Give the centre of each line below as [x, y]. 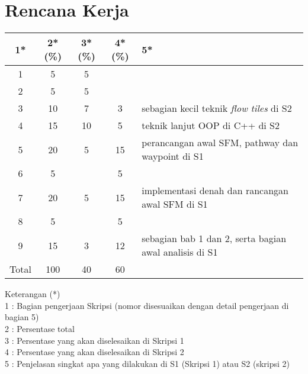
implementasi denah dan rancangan [215, 191]
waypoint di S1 [173, 156]
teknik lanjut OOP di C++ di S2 [211, 125]
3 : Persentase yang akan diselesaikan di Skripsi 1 [94, 340]
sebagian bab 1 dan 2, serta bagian [214, 238]
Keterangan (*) [33, 294]
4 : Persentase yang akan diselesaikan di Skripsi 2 [94, 352]
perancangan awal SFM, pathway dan [220, 143]
